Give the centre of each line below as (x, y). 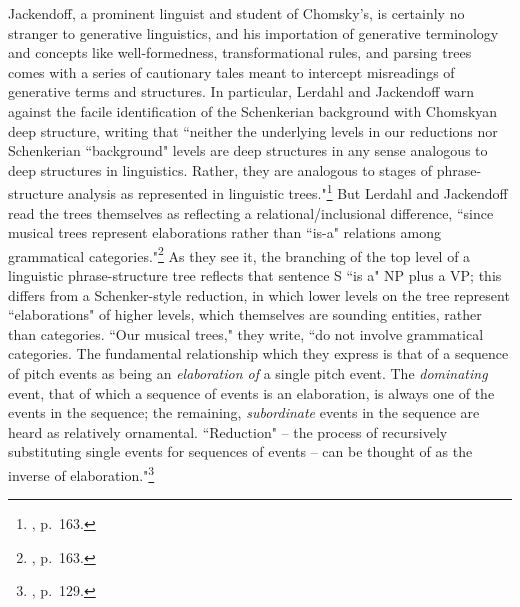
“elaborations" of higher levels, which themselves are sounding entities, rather (245, 314)
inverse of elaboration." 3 (81, 473)
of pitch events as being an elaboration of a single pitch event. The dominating (248, 373)
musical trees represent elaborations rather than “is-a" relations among (224, 232)
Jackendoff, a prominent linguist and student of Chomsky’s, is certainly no (236, 13)
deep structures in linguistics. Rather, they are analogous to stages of (220, 169)
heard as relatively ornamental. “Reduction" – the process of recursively (228, 431)
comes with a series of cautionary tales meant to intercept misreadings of (231, 71)
